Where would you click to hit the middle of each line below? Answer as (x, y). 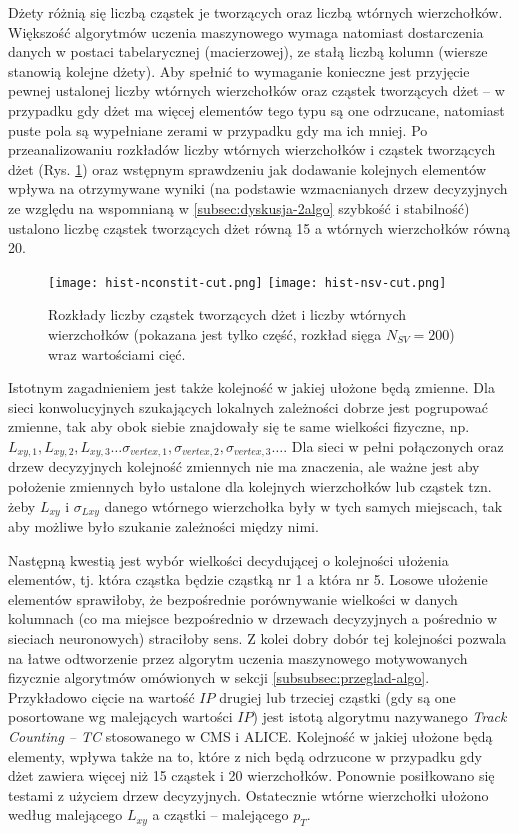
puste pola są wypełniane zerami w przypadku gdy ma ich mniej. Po (218, 129)
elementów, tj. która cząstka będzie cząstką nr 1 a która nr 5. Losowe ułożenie (248, 579)
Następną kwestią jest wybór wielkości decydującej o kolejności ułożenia (228, 559)
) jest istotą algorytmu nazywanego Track (379, 716)
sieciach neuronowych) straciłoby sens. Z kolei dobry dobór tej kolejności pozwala (257, 638)
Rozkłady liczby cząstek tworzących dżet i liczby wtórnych (227, 314)
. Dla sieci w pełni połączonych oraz (393, 445)
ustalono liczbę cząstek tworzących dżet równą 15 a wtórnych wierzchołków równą (259, 227)
